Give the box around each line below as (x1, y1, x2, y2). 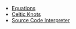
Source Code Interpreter (11, 17, 70, 23)
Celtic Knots (11, 11, 41, 18)
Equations (11, 5, 36, 11)
